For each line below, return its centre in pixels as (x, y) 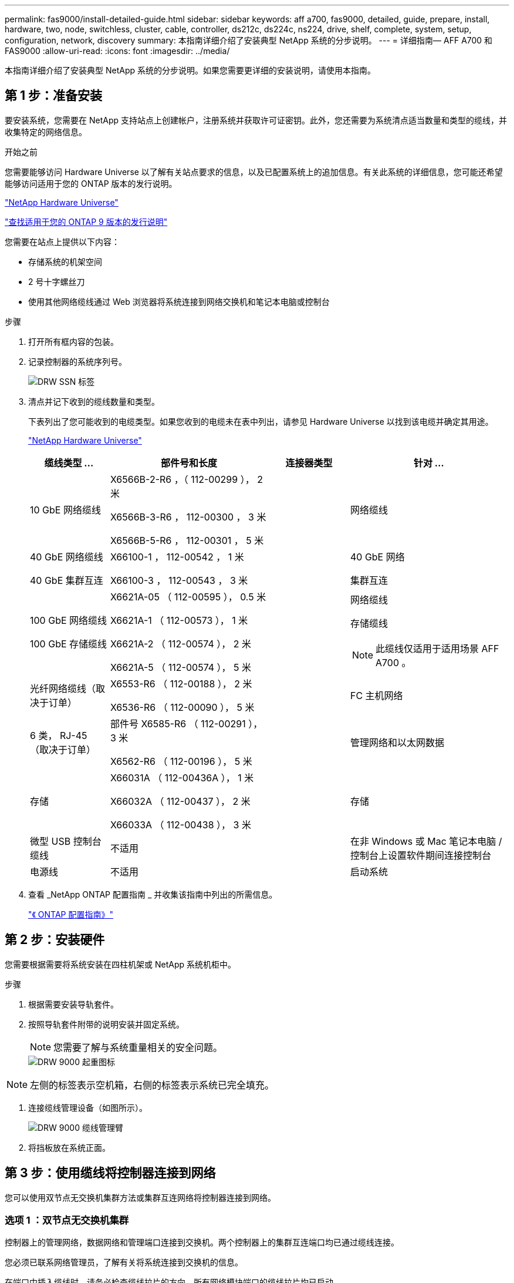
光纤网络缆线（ (63, 688)
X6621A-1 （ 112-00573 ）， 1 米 (179, 620)
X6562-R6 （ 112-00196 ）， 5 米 (181, 761)
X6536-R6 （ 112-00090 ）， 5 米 (182, 707)
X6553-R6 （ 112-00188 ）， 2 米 (181, 684)
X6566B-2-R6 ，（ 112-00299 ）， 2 (186, 479)
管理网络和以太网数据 (397, 742)
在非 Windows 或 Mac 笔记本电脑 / (426, 841)
